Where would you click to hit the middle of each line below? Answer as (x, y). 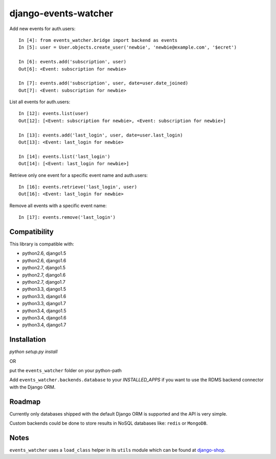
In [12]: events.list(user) (54, 113)
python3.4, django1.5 (44, 311)
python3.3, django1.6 (44, 296)
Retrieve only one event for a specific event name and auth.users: (79, 175)
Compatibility (31, 232)
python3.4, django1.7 (44, 325)
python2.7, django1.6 (44, 275)
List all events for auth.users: (40, 102)
